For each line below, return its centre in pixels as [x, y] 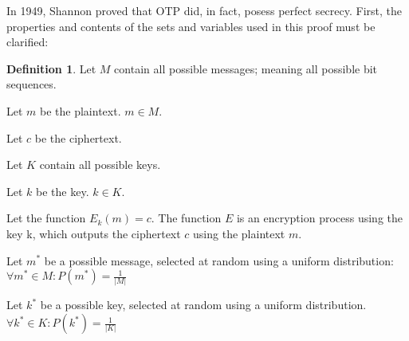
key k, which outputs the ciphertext [94, 233]
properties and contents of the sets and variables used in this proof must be [191, 26]
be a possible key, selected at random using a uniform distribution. [203, 305]
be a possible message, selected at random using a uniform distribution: [219, 260]
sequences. [31, 84]
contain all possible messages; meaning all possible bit [246, 68]
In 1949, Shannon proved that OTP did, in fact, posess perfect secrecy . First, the [204, 10]
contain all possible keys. [100, 165]
